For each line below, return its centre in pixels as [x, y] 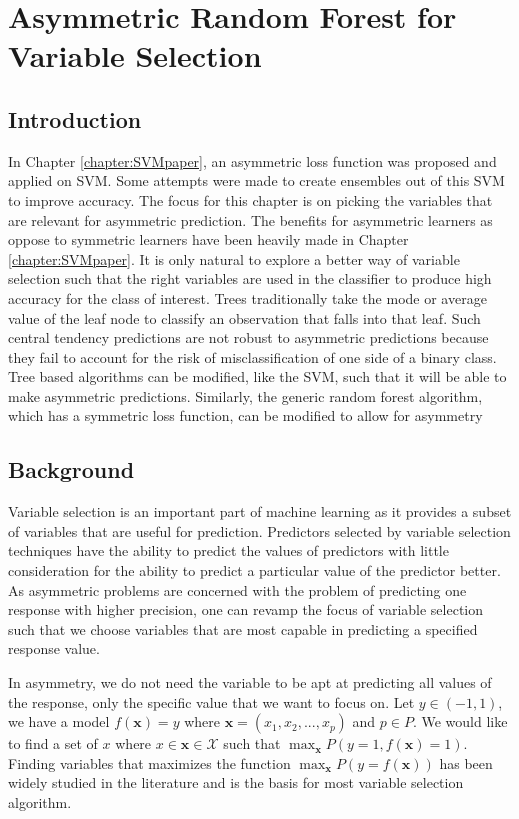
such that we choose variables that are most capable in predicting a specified [243, 628]
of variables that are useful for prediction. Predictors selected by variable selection [259, 530]
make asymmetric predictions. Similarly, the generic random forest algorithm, [245, 395]
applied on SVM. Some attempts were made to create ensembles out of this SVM [256, 180]
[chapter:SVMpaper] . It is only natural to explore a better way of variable [234, 258]
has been [466, 762]
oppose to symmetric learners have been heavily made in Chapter [208, 239]
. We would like [460, 721]
